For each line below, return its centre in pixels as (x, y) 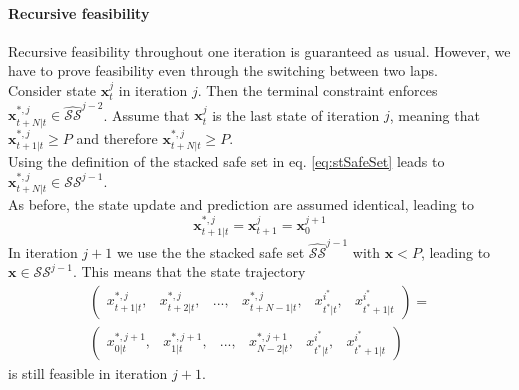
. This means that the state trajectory (189, 271)
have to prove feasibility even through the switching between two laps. (223, 70)
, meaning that (434, 114)
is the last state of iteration (296, 114)
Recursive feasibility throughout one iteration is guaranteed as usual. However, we (259, 50)
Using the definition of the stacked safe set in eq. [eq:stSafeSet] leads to (226, 161)
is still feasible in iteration (88, 372)
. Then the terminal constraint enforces (317, 89)
